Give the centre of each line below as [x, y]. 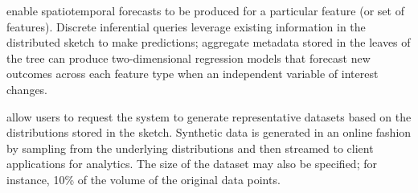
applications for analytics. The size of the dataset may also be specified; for [192, 164]
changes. [27, 89]
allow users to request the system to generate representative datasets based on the [209, 116]
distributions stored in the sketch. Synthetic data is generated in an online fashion [209, 132]
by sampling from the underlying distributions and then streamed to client [190, 148]
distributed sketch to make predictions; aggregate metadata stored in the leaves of [209, 42]
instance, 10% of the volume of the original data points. [143, 179]
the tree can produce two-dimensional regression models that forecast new [189, 57]
